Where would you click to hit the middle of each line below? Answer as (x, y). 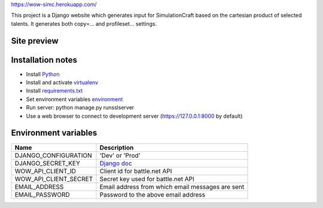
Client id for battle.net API (136, 171)
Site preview (35, 41)
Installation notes (44, 60)
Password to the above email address (153, 194)
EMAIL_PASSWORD (42, 194)
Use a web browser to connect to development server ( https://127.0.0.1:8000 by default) (134, 116)
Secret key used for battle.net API (147, 179)
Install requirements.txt (54, 91)
